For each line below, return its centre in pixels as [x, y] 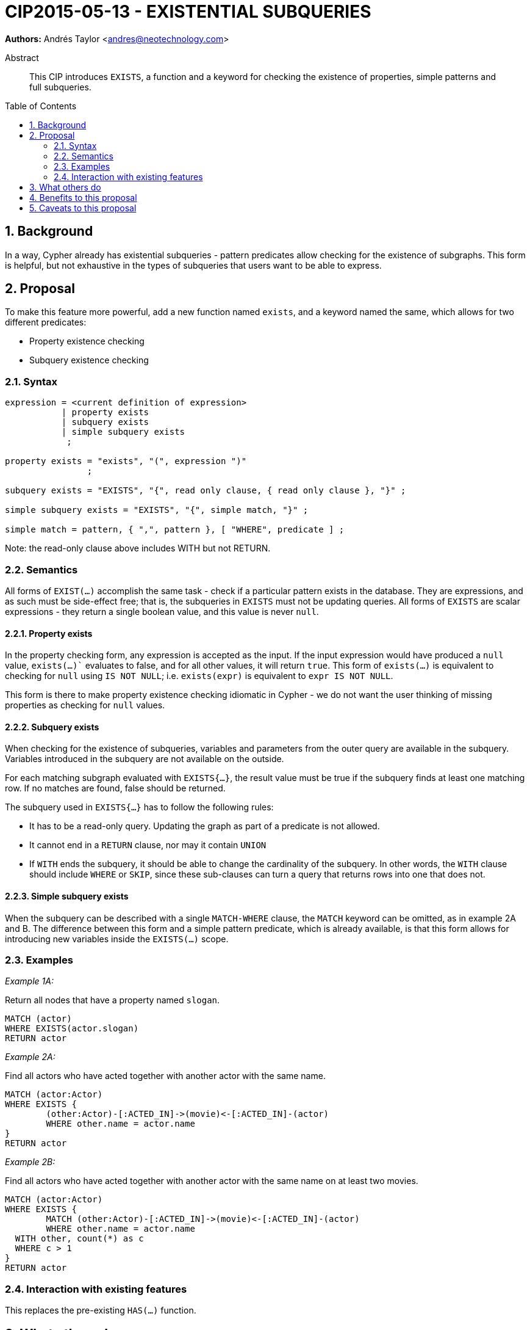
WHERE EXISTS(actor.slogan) [72, 1029]
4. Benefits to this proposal [83, 197]
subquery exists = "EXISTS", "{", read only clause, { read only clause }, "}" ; [206, 491]
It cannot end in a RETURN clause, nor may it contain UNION [148, 845]
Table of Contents [41, 106]
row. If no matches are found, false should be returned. [115, 788]
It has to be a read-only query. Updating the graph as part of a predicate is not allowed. [205, 826]
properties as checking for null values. [85, 705]
